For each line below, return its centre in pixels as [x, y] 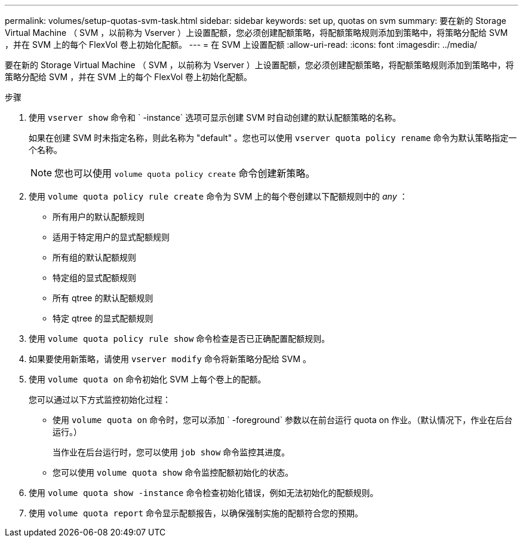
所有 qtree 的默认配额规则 [103, 298]
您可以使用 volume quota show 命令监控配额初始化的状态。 [173, 472]
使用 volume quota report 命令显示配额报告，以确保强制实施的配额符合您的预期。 [196, 513]
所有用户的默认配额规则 [99, 217]
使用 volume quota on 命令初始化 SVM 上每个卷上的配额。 [147, 379]
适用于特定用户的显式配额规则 [111, 237]
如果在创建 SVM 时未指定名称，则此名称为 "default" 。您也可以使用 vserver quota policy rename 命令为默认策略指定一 [273, 138]
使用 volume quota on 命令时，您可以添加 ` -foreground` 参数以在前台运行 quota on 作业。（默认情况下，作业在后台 [283, 420]
